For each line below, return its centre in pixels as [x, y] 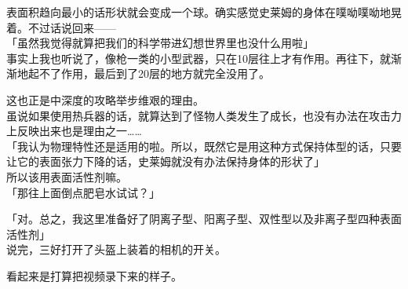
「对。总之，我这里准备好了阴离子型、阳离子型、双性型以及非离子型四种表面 [204, 219]
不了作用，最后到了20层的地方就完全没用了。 [154, 73]
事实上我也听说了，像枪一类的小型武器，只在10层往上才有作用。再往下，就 [199, 58]
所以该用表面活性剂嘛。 [67, 176]
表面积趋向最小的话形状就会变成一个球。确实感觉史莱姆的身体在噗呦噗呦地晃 [204, 12]
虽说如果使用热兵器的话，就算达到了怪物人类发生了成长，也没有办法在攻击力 [204, 115]
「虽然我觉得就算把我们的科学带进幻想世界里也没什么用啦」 [160, 43]
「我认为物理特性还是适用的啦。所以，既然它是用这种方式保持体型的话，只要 [204, 146]
